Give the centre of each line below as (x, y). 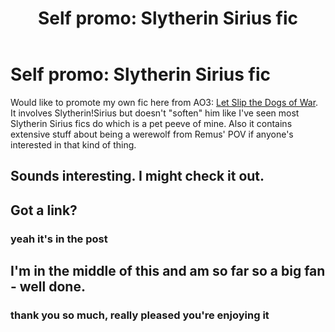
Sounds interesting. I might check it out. (137, 176)
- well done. (48, 287)
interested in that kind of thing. (73, 144)
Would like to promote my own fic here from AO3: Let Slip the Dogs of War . (164, 102)
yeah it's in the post (59, 239)
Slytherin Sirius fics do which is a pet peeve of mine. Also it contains (151, 123)
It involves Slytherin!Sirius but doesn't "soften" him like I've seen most (155, 113)
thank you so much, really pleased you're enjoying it (140, 315)
